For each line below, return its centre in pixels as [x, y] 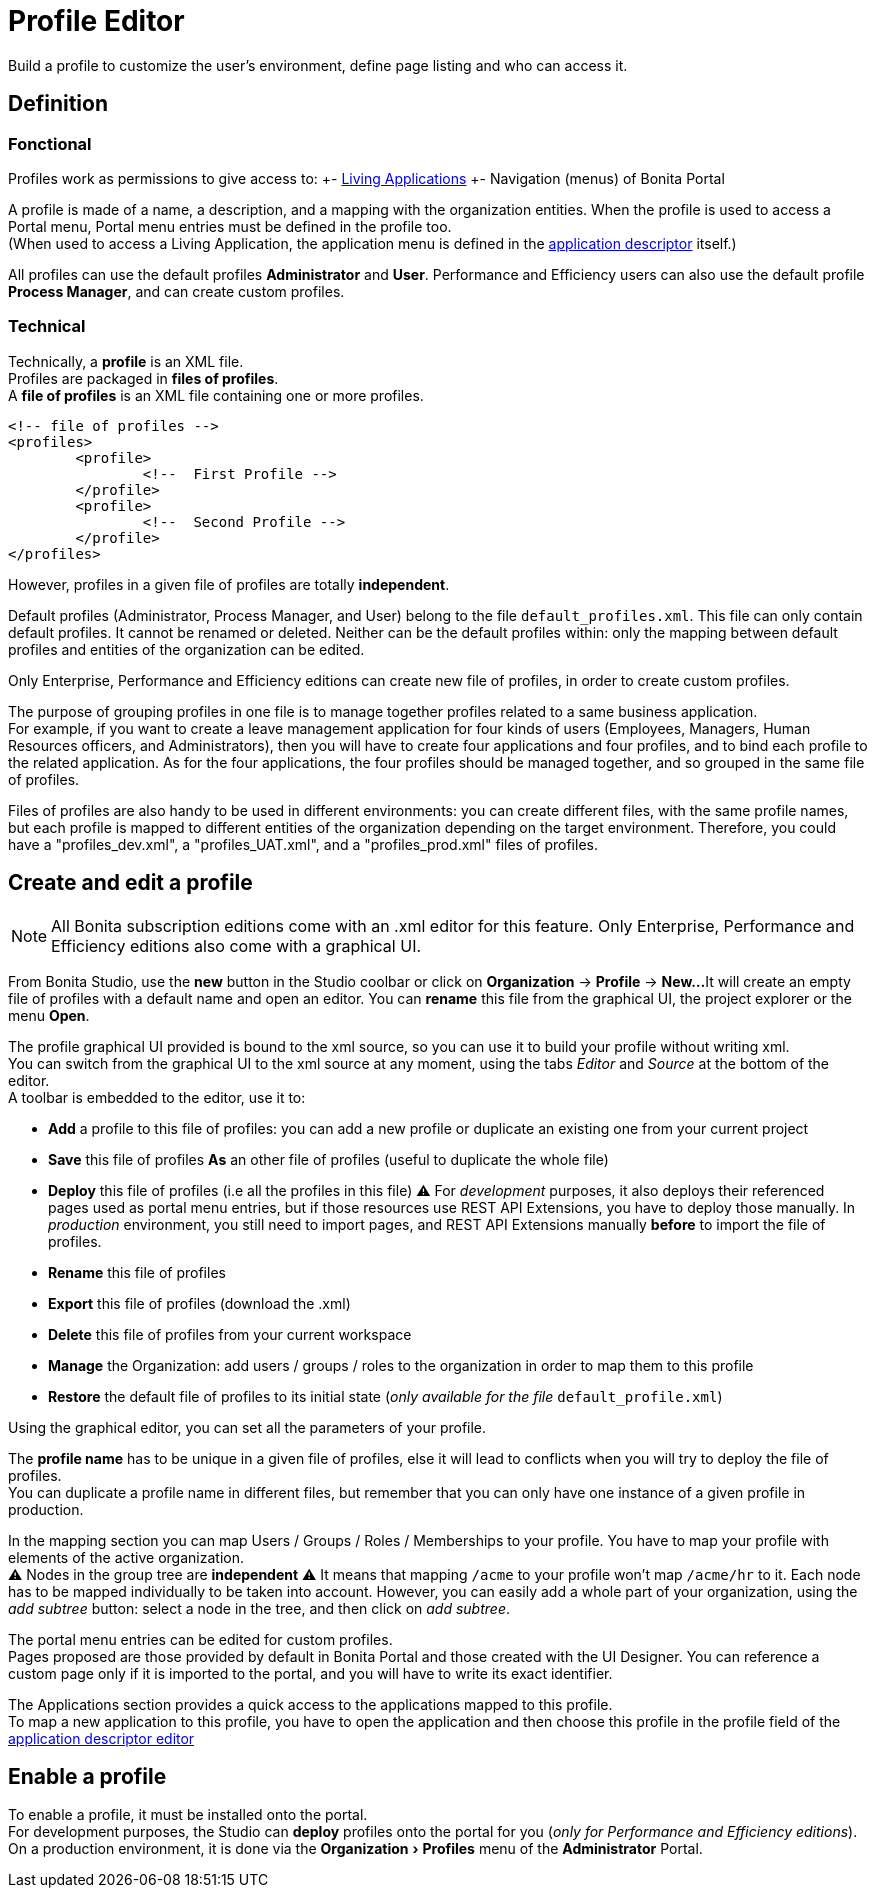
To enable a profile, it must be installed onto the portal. [188, 1815]
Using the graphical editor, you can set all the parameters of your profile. [247, 1427]
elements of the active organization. [126, 1557]
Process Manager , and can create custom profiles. [176, 291]
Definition [58, 104]
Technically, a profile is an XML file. [126, 361]
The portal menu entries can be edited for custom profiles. [200, 1639]
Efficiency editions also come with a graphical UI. [236, 945]
